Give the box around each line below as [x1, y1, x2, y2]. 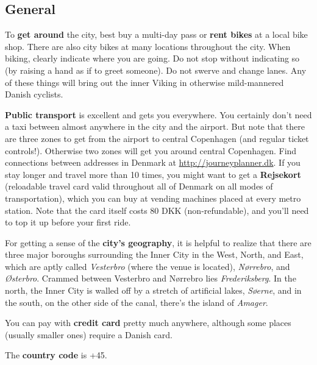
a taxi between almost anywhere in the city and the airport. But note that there [5, 120, 305, 133]
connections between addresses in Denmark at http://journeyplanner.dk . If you [5, 156, 301, 169]
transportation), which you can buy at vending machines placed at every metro [5, 191, 301, 204]
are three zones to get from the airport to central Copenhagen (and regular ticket [5, 132, 309, 144]
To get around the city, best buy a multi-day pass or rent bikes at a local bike [5, 28, 308, 41]
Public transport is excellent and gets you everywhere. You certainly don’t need [5, 108, 312, 121]
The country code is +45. [5, 349, 107, 361]
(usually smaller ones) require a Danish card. [5, 328, 173, 341]
